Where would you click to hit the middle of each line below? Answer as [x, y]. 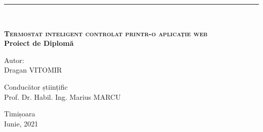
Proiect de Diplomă [39, 43]
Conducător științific [36, 86]
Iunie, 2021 [21, 123]
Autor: [14, 60]
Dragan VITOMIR [33, 70]
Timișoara [20, 114]
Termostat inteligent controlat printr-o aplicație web [106, 33]
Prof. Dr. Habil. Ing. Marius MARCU [62, 96]
